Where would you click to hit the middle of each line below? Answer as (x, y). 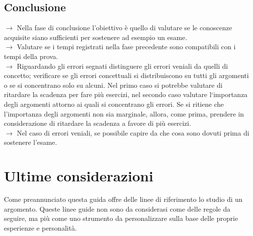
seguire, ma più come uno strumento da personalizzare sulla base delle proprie (121, 218)
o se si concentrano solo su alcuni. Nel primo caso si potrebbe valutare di (113, 85)
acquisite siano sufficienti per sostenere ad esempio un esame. (96, 37)
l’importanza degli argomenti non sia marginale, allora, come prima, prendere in (124, 113)
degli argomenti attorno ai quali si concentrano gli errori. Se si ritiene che (114, 104)
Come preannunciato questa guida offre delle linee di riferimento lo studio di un (123, 199)
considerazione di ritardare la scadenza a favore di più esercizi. (98, 123)
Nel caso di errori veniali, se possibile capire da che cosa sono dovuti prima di (133, 132)
